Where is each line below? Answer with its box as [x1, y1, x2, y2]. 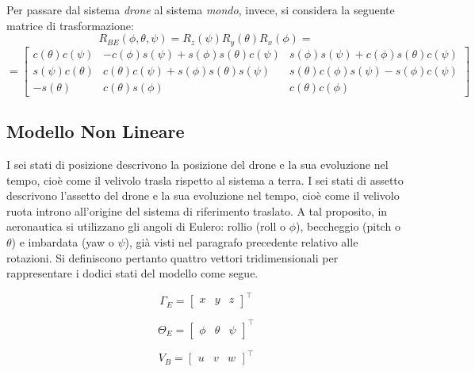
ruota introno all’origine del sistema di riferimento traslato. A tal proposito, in [6, 202, 388, 219]
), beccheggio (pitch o [296, 218, 400, 235]
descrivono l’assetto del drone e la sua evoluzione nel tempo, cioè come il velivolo [6, 187, 400, 204]
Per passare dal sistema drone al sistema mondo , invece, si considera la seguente [6, 2, 395, 17]
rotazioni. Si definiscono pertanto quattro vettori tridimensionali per [6, 249, 339, 266]
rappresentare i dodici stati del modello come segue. [6, 265, 259, 281]
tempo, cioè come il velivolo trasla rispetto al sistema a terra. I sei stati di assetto [6, 171, 404, 188]
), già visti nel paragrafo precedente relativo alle [124, 233, 358, 250]
